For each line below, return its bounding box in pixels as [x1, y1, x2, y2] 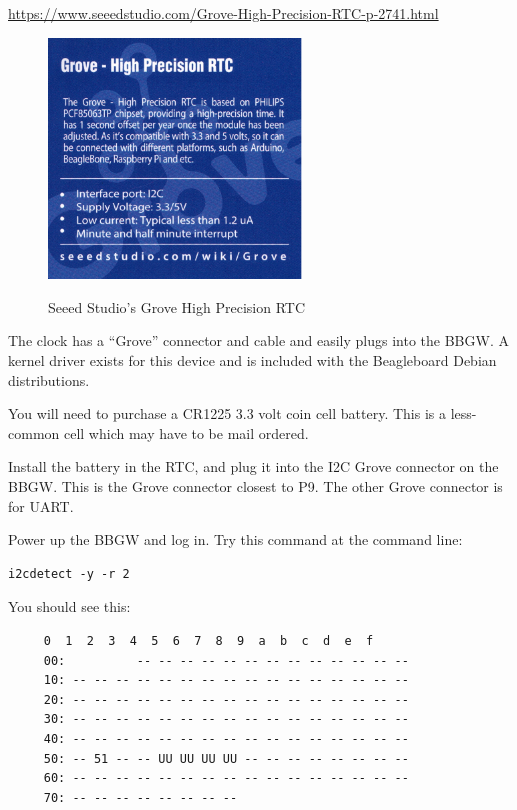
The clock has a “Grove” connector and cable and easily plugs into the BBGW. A [8, 330, 509, 351]
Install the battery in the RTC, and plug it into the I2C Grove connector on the [8, 456, 499, 477]
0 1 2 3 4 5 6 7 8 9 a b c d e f [43, 633, 374, 648]
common [8, 422, 60, 443]
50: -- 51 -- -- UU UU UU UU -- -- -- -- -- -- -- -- [43, 751, 409, 766]
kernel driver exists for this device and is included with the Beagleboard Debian [8, 350, 497, 371]
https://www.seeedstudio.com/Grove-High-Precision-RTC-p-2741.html [8, 3, 439, 23]
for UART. [8, 495, 74, 516]
